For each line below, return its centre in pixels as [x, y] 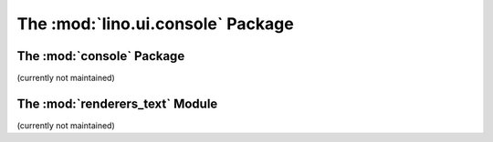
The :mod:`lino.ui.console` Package [155, 24]
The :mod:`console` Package [101, 56]
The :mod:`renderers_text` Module [117, 103]
